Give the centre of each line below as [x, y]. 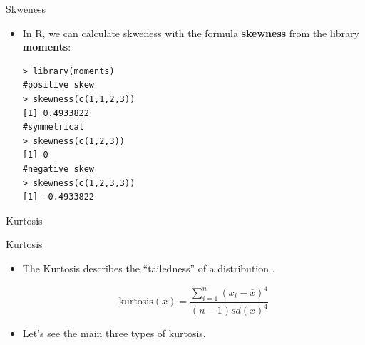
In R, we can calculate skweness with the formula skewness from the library [191, 32]
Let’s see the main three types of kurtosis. [114, 333]
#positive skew [58, 85]
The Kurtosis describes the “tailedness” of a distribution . [149, 268]
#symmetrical [53, 127]
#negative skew [58, 169]
